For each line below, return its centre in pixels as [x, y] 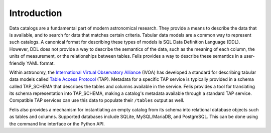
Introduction [36, 13]
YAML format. [41, 63]
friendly [17, 63]
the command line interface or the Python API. [57, 123]
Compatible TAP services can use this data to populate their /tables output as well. [97, 100]
